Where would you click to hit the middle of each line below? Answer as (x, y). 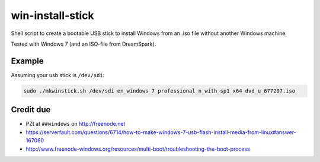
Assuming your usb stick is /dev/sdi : (58, 75)
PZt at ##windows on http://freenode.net (76, 124)
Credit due (31, 110)
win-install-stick (52, 15)
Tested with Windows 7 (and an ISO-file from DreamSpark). (84, 44)
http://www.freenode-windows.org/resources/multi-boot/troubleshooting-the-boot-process (138, 149)
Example (27, 61)
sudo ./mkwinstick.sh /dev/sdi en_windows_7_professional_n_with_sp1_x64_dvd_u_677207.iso (159, 91)
